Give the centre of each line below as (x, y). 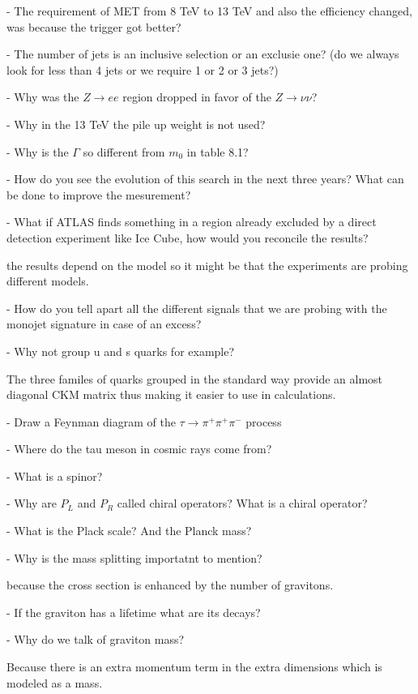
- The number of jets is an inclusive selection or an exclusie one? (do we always (203, 54)
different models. (48, 281)
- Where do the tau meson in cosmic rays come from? (139, 449)
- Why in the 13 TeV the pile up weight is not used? (136, 124)
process (264, 421)
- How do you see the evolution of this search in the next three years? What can (205, 179)
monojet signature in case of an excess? (104, 324)
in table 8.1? (218, 151)
